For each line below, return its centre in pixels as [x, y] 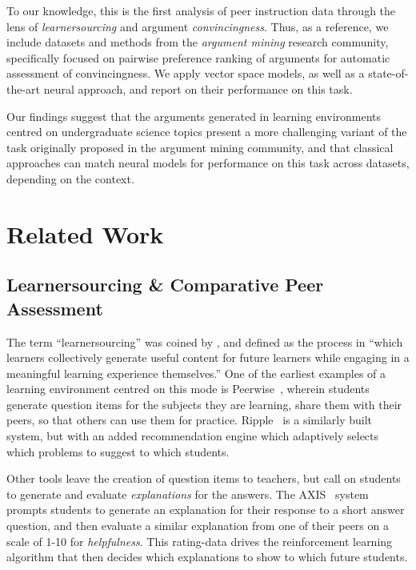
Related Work [85, 233]
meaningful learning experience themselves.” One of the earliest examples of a [196, 373]
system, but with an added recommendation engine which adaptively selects [193, 436]
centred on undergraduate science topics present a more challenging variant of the [207, 132]
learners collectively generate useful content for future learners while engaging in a [208, 357]
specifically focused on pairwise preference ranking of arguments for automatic [198, 57]
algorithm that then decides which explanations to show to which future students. [207, 557]
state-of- [388, 73]
